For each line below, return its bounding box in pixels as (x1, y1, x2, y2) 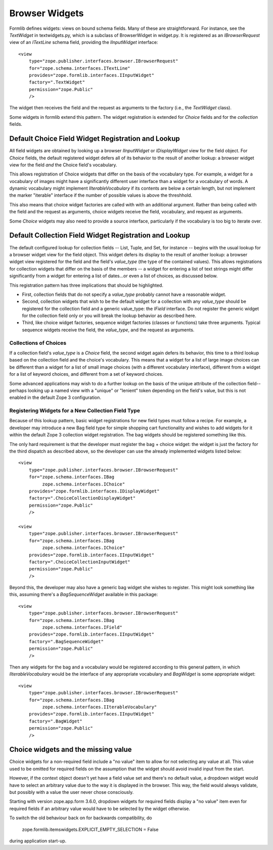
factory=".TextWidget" (28, 79, 85, 85)
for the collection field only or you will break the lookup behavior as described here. (22, 312, 197, 319)
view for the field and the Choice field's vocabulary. (9, 162, 117, 168)
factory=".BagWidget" (28, 718, 83, 724)
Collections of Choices (9, 339, 67, 346)
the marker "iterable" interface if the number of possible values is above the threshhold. (9, 192, 193, 198)
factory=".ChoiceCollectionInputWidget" (28, 559, 131, 565)
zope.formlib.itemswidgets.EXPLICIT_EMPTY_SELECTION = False (22, 826, 159, 832)
